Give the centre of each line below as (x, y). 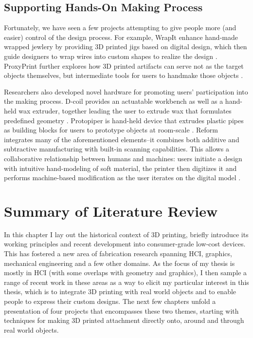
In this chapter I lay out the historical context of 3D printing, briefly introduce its (126, 234)
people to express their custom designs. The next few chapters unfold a (110, 301)
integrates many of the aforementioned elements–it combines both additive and (122, 139)
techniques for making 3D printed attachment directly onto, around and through (124, 320)
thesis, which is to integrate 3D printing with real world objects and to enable (120, 291)
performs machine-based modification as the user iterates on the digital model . (122, 178)
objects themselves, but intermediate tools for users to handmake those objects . (124, 75)
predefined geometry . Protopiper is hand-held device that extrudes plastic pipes (124, 120)
